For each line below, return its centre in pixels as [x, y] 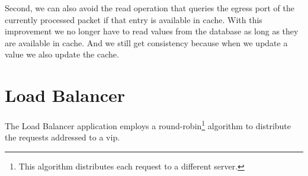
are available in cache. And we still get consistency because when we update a [146, 42]
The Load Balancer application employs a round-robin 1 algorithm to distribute [148, 125]
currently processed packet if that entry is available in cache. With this [134, 19]
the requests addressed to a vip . [62, 137]
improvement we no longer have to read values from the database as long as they [152, 31]
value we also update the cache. [62, 54]
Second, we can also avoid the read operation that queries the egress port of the [150, 8]
